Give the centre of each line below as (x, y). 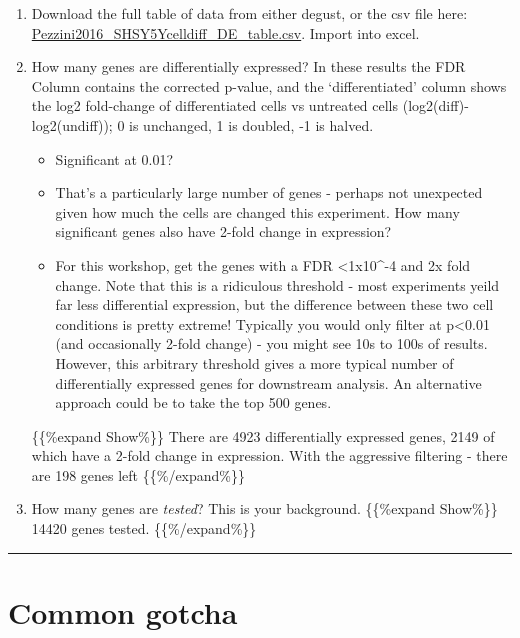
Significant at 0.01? (114, 158)
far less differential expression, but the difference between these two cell (274, 304)
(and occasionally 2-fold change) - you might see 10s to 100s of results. (271, 343)
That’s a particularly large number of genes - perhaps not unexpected (269, 192)
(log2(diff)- (435, 105)
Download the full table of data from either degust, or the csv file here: (249, 13)
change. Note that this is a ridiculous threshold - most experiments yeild (277, 284)
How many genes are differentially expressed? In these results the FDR (248, 66)
